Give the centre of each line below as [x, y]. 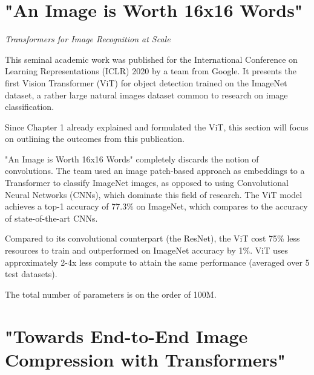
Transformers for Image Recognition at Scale [88, 39]
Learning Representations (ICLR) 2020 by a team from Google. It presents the [151, 71]
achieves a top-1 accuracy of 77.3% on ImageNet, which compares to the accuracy [156, 206]
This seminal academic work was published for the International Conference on [151, 59]
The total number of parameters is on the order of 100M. [111, 294]
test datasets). [31, 274]
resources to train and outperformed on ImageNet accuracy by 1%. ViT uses [146, 250]
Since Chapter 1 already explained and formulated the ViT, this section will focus [157, 127]
